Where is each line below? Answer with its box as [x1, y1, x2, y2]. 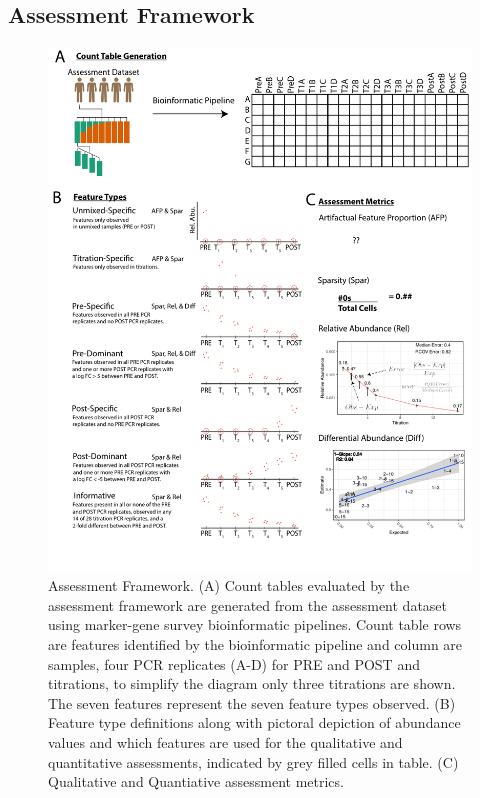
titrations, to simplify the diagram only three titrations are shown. [48, 673, 456, 694]
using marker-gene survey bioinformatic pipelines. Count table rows [48, 614, 462, 635]
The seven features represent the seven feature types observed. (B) [48, 692, 456, 713]
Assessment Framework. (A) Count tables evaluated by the [48, 575, 410, 596]
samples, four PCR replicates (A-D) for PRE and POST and [48, 653, 420, 674]
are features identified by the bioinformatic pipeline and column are [48, 633, 463, 654]
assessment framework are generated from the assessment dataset [48, 594, 448, 615]
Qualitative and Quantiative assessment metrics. [48, 771, 344, 792]
